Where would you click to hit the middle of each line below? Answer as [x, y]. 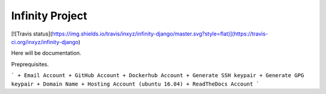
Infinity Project [49, 16]
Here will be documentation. [46, 53]
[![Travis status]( [32, 34]
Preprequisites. [30, 64]
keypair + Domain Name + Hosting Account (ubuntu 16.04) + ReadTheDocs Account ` [135, 84]
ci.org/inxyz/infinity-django [45, 42]
